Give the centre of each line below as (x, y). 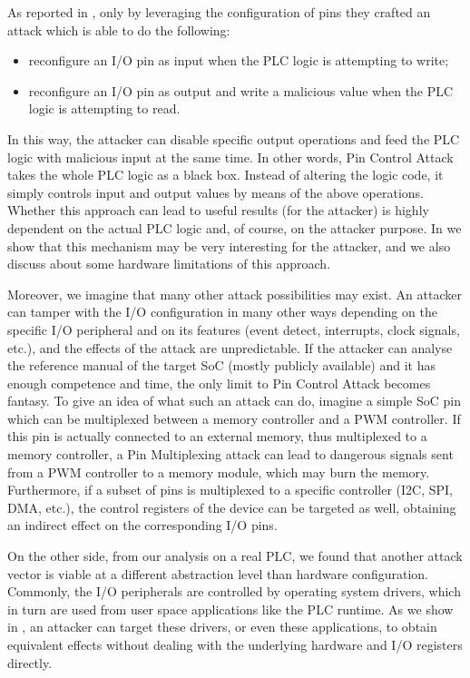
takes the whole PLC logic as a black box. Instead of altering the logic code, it (225, 175)
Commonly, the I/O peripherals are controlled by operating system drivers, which (234, 591)
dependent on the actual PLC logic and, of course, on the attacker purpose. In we (235, 227)
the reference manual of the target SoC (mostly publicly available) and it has (221, 365)
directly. (30, 662)
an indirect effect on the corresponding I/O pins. (142, 525)
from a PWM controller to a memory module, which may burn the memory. (219, 472)
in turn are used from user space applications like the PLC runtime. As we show (230, 609)
